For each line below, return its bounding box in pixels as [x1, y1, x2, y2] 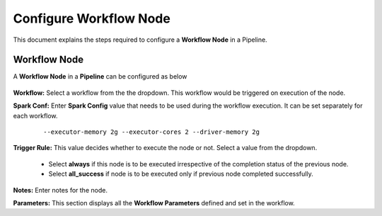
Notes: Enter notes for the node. [13, 186, 108, 194]
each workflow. [13, 111, 58, 120]
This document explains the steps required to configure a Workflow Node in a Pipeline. [13, 35, 268, 44]
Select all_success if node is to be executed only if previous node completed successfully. [48, 170, 314, 178]
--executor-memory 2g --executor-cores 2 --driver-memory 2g [43, 128, 260, 136]
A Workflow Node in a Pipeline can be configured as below [13, 72, 187, 81]
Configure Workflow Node [13, 11, 171, 26]
